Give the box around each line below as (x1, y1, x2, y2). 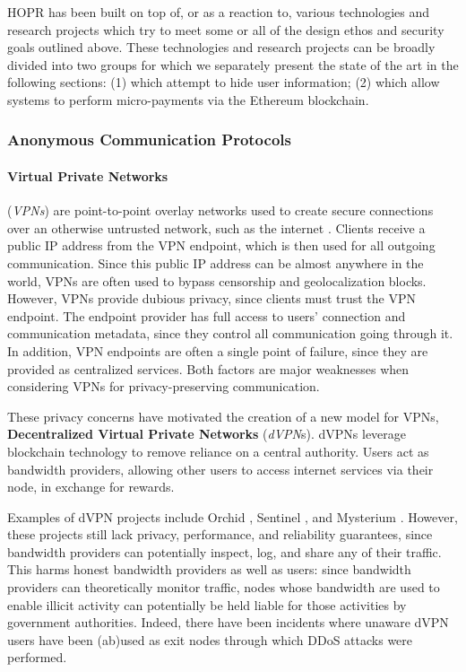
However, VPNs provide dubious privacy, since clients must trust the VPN (7, 289, 416, 308)
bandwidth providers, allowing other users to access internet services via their (7, 459, 434, 478)
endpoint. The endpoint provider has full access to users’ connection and (7, 306, 406, 325)
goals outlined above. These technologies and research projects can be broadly (7, 38, 436, 57)
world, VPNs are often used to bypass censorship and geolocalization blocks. (7, 271, 427, 290)
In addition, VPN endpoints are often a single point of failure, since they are (7, 341, 428, 360)
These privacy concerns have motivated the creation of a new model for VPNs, (7, 406, 439, 425)
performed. (7, 648, 67, 667)
